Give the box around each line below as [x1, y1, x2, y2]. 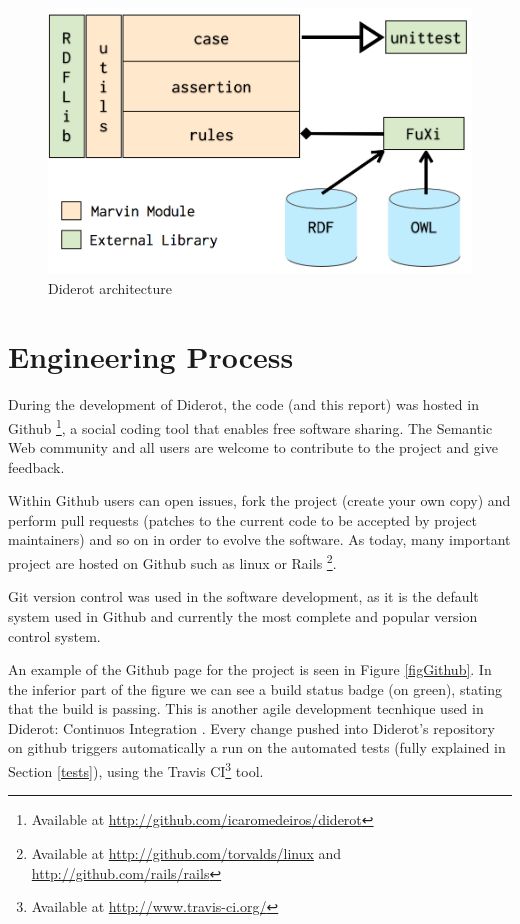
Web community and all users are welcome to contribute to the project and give [8, 437, 498, 458]
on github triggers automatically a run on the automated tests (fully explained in [8, 737, 506, 758]
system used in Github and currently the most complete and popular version [8, 605, 478, 626]
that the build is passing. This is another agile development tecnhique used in [8, 698, 484, 719]
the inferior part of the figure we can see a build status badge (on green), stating [8, 678, 503, 699]
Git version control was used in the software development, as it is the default [8, 586, 479, 607]
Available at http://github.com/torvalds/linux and [31, 842, 342, 863]
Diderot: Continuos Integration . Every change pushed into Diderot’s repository [8, 717, 495, 738]
